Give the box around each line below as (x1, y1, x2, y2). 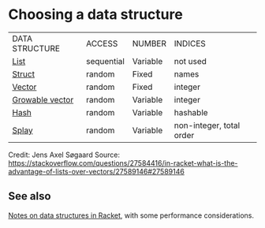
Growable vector (12, 94, 74, 105)
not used (174, 55, 207, 66)
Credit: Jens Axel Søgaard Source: (8, 150, 121, 159)
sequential (85, 55, 125, 66)
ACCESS (85, 38, 118, 49)
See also (8, 189, 51, 203)
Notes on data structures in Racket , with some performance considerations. (8, 211, 255, 220)
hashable (174, 107, 208, 118)
